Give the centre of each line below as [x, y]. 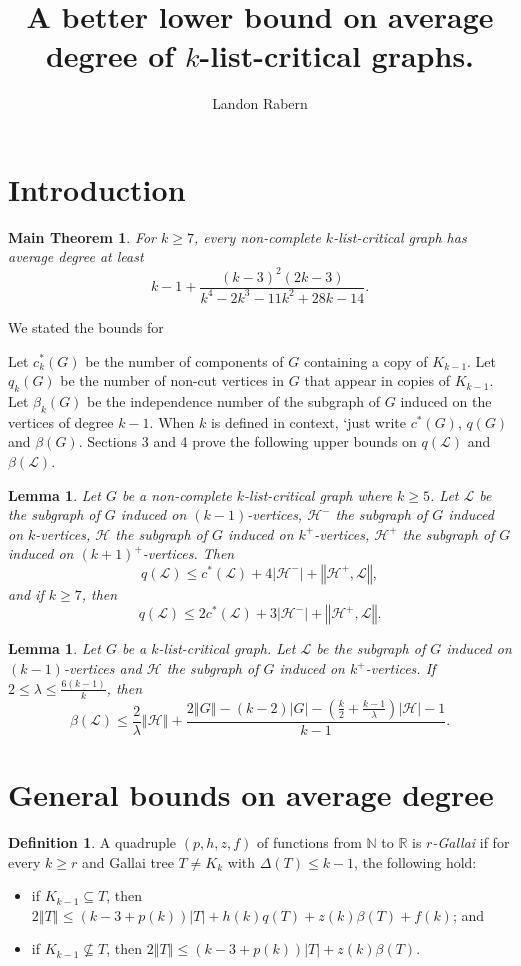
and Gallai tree [127, 861]
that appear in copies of [377, 380]
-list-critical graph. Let [227, 648]
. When [172, 421]
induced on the [446, 400]
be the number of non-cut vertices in [172, 380]
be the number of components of [184, 360]
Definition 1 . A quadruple [92, 841]
